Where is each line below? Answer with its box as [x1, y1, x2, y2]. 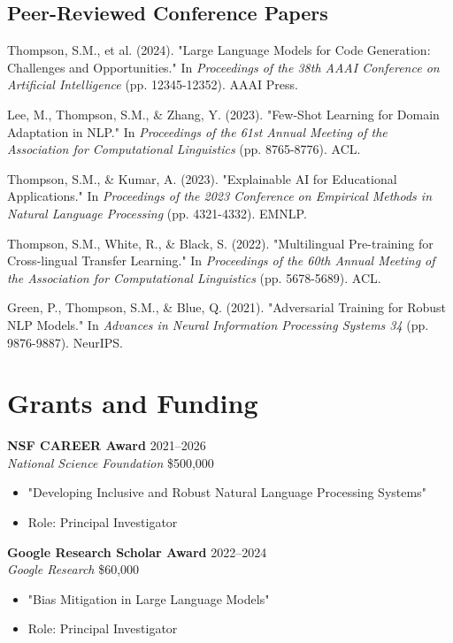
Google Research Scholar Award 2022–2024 [7, 542, 267, 561]
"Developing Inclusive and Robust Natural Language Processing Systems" [27, 483, 426, 501]
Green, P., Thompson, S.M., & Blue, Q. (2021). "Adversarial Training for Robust [7, 298, 447, 317]
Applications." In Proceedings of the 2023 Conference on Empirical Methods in [7, 187, 433, 205]
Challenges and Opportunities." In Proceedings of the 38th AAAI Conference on [7, 57, 440, 76]
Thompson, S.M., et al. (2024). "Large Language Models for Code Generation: [7, 41, 431, 59]
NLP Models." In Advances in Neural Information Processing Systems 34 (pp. [7, 315, 429, 333]
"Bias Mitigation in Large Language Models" [27, 589, 270, 608]
